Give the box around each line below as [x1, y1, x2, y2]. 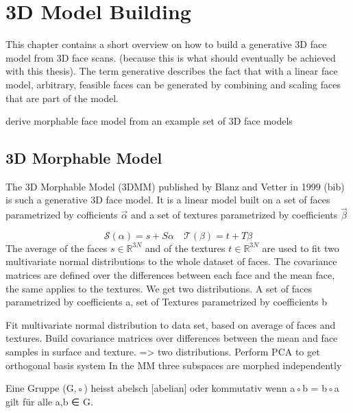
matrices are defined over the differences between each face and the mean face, [5, 268, 335, 282]
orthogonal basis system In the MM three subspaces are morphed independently [5, 358, 342, 372]
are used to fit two [262, 240, 339, 255]
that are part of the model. [5, 90, 119, 105]
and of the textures [145, 240, 226, 255]
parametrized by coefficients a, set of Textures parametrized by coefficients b [5, 295, 328, 309]
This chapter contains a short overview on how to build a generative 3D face [5, 37, 327, 51]
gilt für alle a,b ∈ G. [5, 394, 93, 408]
